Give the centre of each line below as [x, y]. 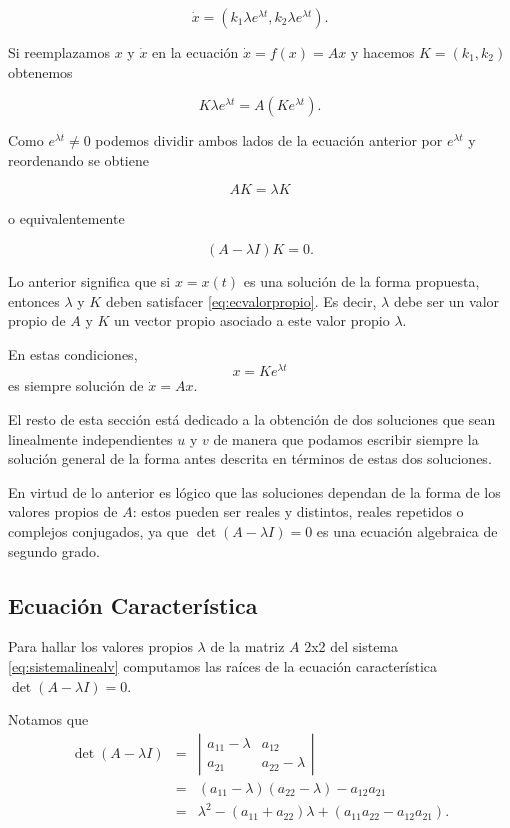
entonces [34, 300]
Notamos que [48, 719]
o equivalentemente [66, 218]
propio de [37, 320]
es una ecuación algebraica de [407, 530]
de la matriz [247, 646]
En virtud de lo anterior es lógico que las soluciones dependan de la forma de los [254, 491]
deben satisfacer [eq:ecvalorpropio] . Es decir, [241, 300]
